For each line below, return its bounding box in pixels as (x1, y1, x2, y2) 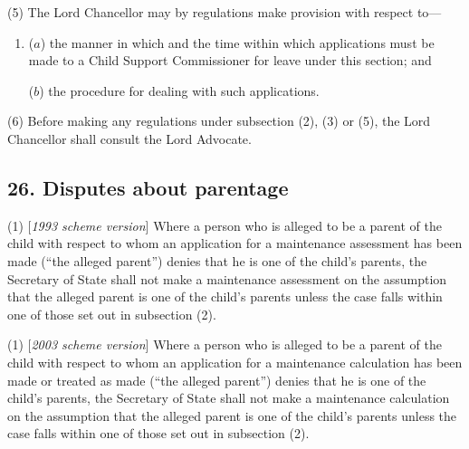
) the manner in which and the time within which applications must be (40, 33, 435, 52)
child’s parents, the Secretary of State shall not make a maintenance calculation (7, 388, 450, 407)
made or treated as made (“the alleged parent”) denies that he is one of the (7, 370, 426, 389)
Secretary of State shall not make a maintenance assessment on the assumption (7, 269, 447, 288)
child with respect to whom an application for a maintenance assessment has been (7, 234, 463, 253)
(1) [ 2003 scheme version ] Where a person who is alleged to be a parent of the (7, 335, 442, 354)
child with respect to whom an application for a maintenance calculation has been (7, 352, 463, 371)
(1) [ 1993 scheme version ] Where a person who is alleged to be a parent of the (7, 215, 442, 234)
